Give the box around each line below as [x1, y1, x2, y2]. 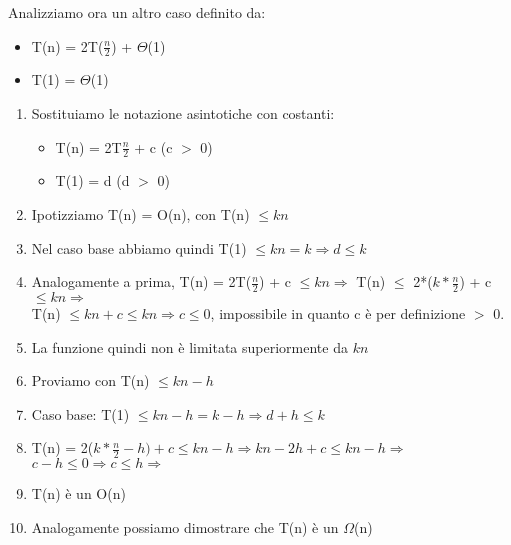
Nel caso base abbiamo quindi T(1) [31, 237, 247, 258]
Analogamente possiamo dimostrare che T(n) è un [31, 516, 339, 537]
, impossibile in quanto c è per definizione [210, 303, 466, 324]
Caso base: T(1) [31, 403, 130, 424]
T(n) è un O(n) [31, 483, 126, 504]
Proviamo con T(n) [31, 370, 150, 391]
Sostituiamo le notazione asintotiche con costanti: [31, 103, 335, 124]
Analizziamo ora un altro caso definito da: [8, 2, 266, 22]
